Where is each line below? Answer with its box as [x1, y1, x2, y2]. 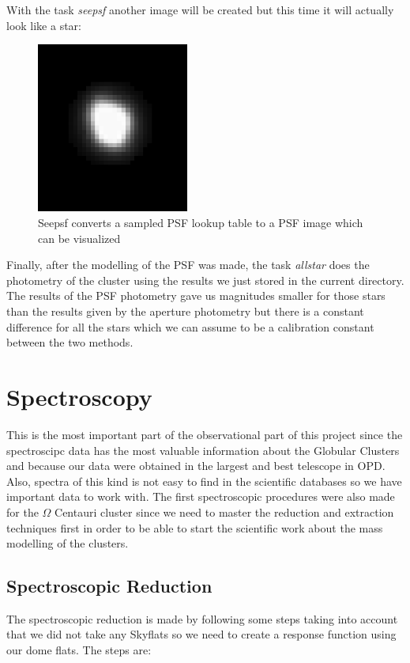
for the [6, 503, 39, 520]
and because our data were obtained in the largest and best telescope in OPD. [6, 457, 386, 474]
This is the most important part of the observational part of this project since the [6, 426, 403, 442]
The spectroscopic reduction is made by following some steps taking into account [6, 610, 398, 627]
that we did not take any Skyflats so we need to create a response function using [6, 626, 397, 642]
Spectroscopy [6, 381, 152, 412]
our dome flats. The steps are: [6, 642, 152, 658]
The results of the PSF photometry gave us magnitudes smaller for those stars [6, 287, 386, 304]
